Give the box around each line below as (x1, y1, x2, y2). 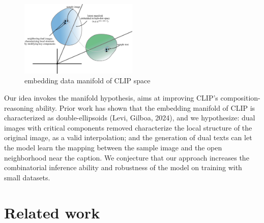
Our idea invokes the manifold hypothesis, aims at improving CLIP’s (4, 92, 218, 103)
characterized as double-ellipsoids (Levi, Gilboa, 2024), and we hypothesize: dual (4, 112, 255, 123)
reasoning (4, 102, 34, 113)
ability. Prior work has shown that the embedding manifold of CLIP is (36, 102, 255, 113)
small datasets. (4, 172, 50, 182)
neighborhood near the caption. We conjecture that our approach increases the (4, 152, 249, 163)
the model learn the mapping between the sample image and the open (4, 142, 222, 152)
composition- (220, 92, 260, 103)
